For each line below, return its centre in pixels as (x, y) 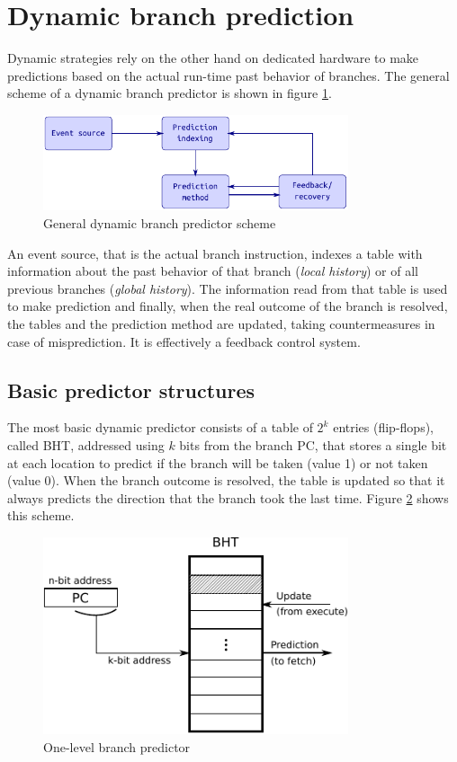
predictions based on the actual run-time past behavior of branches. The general (228, 75)
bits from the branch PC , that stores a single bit (313, 444)
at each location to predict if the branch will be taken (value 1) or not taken (218, 462)
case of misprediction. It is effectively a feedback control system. (184, 341)
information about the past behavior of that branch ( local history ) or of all (213, 271)
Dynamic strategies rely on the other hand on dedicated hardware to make (213, 58)
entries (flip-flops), (383, 427)
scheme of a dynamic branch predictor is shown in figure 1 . (170, 93)
